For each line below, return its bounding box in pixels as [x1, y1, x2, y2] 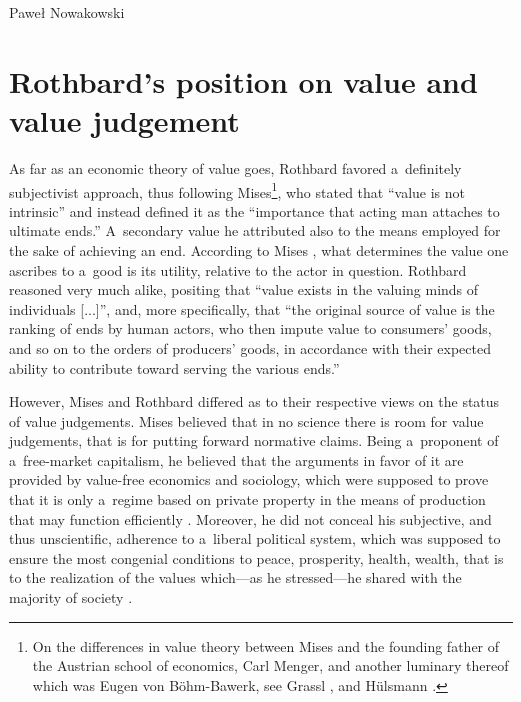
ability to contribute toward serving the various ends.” [9, 357, 340, 378]
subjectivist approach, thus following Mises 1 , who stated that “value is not [9, 178, 465, 202]
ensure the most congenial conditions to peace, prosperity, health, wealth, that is [9, 547, 504, 568]
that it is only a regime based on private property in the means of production [9, 489, 486, 510]
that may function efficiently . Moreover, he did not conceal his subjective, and [9, 508, 492, 529]
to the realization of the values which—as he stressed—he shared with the [9, 567, 462, 588]
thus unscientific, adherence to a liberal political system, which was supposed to [9, 528, 501, 549]
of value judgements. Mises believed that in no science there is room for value [9, 410, 484, 431]
